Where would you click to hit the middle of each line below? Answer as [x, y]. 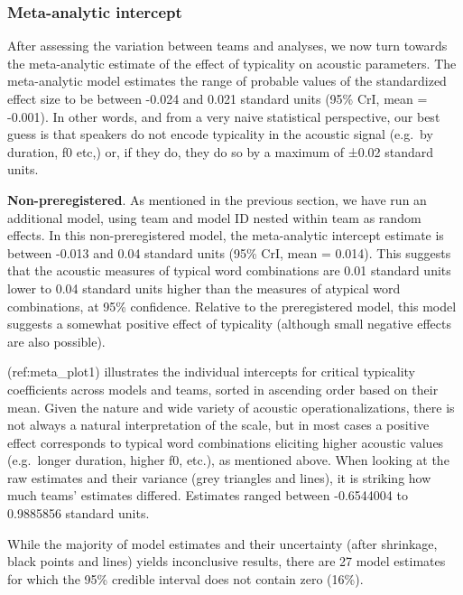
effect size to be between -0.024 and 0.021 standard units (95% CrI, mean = [218, 98]
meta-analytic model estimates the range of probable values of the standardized [227, 81]
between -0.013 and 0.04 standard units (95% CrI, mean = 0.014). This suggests [229, 252]
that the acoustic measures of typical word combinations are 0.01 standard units [229, 270]
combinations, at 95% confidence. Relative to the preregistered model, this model [232, 306]
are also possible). [56, 341]
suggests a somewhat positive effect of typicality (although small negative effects [230, 324]
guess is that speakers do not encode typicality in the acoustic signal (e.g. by [220, 134]
